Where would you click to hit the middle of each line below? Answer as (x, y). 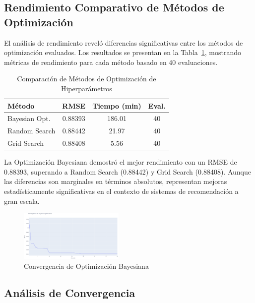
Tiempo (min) (117, 105)
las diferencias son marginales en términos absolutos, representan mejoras (116, 181)
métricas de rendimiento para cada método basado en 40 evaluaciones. (111, 62)
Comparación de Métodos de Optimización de (87, 79)
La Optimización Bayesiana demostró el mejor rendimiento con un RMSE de (121, 162)
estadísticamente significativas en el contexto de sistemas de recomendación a (121, 191)
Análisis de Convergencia (70, 292)
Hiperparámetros (86, 88)
